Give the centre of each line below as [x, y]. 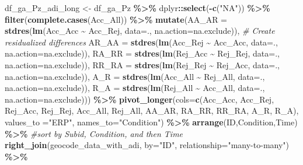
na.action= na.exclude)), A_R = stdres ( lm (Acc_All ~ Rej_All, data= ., [135, 76]
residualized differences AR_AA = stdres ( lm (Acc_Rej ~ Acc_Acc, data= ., [141, 42]
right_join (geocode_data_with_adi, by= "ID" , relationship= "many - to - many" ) [147, 145]
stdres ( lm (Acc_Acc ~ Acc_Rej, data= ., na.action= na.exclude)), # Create [140, 31]
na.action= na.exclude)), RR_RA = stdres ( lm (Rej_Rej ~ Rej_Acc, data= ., [142, 64]
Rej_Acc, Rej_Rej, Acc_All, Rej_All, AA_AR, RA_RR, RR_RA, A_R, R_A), [152, 110]
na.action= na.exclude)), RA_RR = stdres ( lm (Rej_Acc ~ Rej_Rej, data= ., [142, 53]
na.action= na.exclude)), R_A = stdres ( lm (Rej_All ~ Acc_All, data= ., [135, 88]
